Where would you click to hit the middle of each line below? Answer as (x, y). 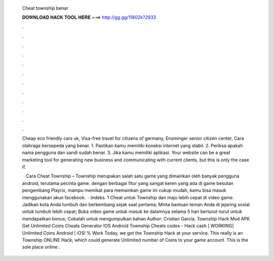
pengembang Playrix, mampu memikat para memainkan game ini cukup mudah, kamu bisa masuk (124, 191)
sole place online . (41, 247)
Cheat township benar (45, 8)
